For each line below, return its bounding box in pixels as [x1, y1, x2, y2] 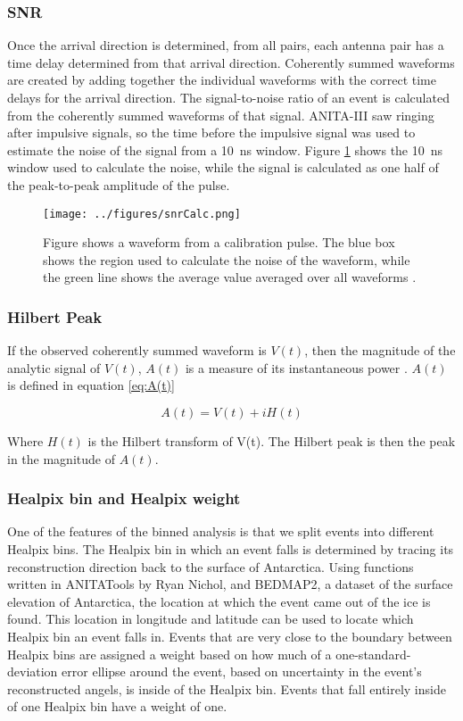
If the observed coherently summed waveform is [7, 341, 267, 360]
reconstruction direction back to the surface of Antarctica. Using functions [7, 557, 414, 576]
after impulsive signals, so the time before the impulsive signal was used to [7, 123, 416, 142]
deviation [7, 662, 58, 681]
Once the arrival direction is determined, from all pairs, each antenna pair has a [7, 36, 444, 54]
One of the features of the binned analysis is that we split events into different [7, 522, 434, 541]
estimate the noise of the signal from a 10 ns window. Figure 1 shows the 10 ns [7, 140, 443, 159]
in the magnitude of [7, 449, 115, 468]
